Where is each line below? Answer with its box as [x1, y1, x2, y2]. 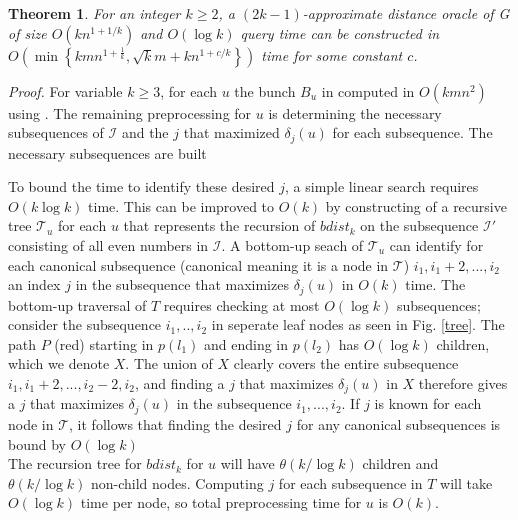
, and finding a [135, 373, 225, 394]
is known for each [374, 393, 482, 414]
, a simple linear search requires [285, 176, 479, 197]
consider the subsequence [8, 314, 162, 335]
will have [220, 453, 275, 474]
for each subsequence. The [332, 122, 493, 143]
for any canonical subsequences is [296, 413, 501, 434]
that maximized [183, 122, 280, 143]
